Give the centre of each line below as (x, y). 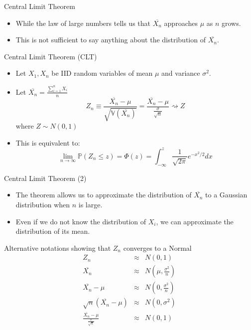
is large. (90, 204)
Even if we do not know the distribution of (81, 221)
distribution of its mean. (53, 231)
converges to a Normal (157, 247)
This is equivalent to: (48, 142)
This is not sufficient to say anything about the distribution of (111, 40)
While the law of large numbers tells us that (83, 23)
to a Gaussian (226, 195)
